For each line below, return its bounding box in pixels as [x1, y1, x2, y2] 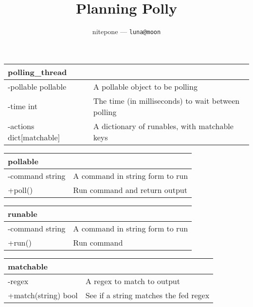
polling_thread [8, 66, 67, 77]
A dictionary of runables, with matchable [93, 120, 234, 132]
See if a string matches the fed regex [85, 289, 210, 301]
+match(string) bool [8, 289, 78, 301]
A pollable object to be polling [93, 80, 198, 92]
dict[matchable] [8, 131, 60, 143]
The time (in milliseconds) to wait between [93, 95, 240, 106]
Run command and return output [73, 184, 187, 195]
